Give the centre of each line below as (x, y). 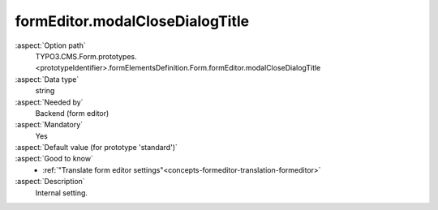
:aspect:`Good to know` (54, 159)
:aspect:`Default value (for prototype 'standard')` (97, 148)
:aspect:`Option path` (50, 45)
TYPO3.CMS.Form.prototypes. (86, 56)
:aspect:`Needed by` (49, 102)
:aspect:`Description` (50, 182)
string (45, 91)
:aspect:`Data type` (47, 79)
